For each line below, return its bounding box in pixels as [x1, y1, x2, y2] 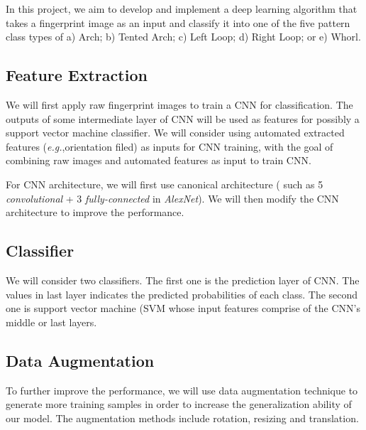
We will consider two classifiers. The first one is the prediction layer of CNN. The [6, 272, 360, 287]
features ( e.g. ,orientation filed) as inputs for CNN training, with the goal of [6, 139, 333, 154]
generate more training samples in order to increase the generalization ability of [6, 397, 352, 412]
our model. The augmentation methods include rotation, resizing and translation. [6, 410, 359, 425]
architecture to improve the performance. [6, 205, 184, 220]
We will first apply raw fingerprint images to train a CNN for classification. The [6, 97, 353, 112]
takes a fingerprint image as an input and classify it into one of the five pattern [6, 15, 350, 30]
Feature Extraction [6, 64, 148, 86]
